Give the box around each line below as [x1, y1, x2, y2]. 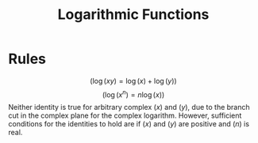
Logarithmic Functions [57, 6, 210, 24]
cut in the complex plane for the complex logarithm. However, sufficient [8, 111, 242, 120]
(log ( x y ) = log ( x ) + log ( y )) [90, 76, 177, 85]
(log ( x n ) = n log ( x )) [102, 88, 165, 100]
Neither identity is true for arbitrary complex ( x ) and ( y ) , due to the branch [8, 102, 250, 111]
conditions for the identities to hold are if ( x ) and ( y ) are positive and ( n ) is [8, 119, 250, 128]
